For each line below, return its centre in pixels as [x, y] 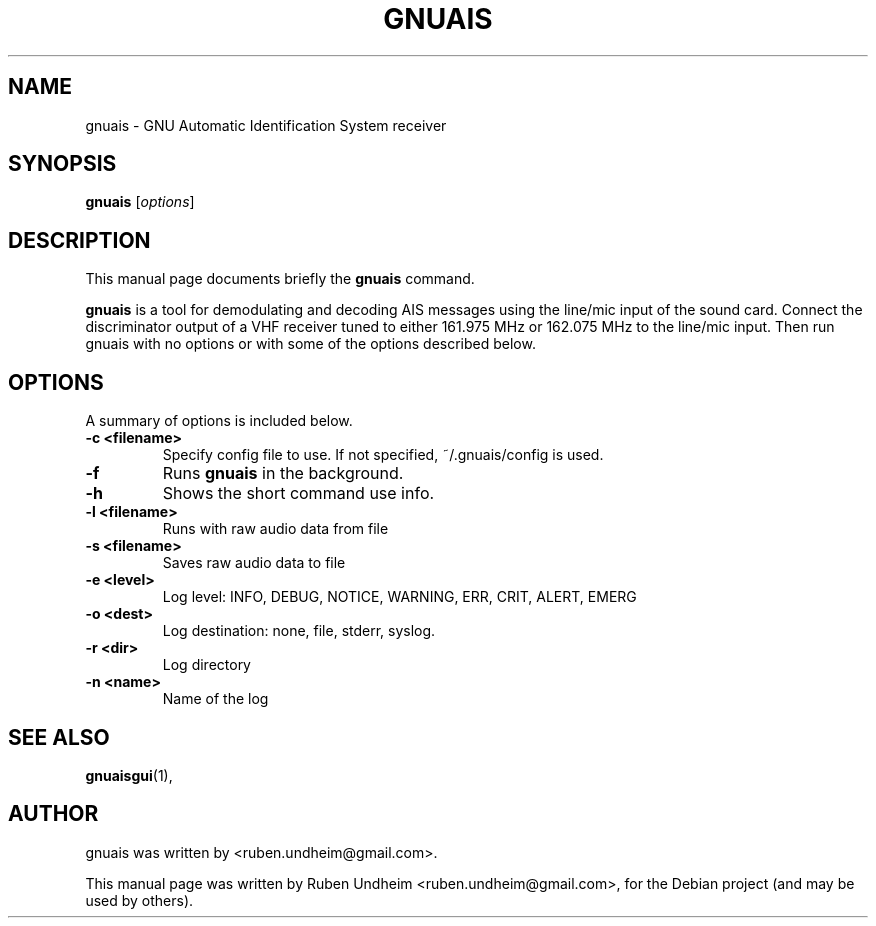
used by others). [139, 900]
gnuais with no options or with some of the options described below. [310, 344]
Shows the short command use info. [298, 493]
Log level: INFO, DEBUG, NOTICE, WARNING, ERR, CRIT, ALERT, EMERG [399, 597]
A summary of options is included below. [219, 421]
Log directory [206, 665]
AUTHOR [53, 814]
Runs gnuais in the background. [283, 473]
